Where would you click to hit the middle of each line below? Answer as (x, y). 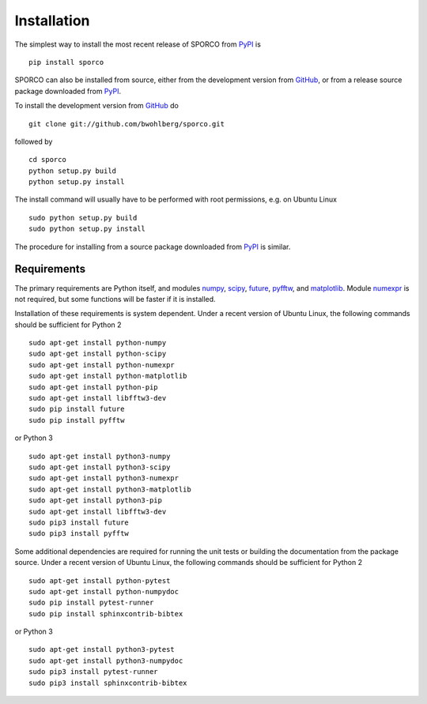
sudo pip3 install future (79, 522)
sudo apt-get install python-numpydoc (104, 591)
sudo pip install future (77, 409)
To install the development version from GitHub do (97, 106)
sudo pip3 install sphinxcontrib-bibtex (108, 683)
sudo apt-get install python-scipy (98, 354)
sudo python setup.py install (87, 229)
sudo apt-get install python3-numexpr (104, 478)
